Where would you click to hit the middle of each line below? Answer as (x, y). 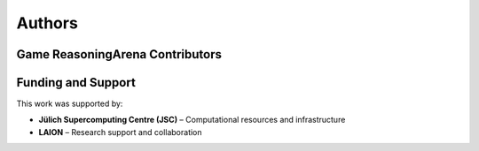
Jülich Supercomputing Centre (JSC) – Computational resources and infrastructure (192, 120)
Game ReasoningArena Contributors (119, 54)
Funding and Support (76, 83)
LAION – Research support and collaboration (121, 132)
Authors (47, 23)
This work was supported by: (70, 104)
